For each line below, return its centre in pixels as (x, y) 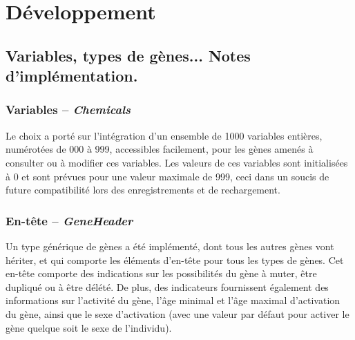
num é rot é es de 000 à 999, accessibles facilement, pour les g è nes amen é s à (160, 149)
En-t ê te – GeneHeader (69, 220)
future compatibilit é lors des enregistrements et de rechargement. (143, 190)
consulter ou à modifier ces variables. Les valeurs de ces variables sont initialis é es (177, 162)
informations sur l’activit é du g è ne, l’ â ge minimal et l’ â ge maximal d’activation (173, 300)
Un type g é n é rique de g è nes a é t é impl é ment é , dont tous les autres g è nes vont (170, 246)
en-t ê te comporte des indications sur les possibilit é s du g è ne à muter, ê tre (161, 273)
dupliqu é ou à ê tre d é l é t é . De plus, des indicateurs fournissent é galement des (167, 286)
